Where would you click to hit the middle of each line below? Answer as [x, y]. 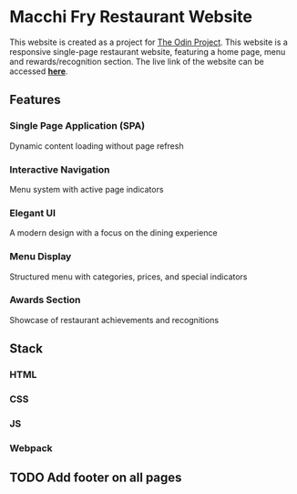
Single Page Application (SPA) [77, 126]
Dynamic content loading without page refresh [97, 146]
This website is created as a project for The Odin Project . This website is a [149, 42]
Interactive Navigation [60, 169]
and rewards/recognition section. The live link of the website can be [137, 61]
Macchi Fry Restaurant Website [131, 17]
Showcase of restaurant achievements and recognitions [114, 320]
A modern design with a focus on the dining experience [113, 233]
